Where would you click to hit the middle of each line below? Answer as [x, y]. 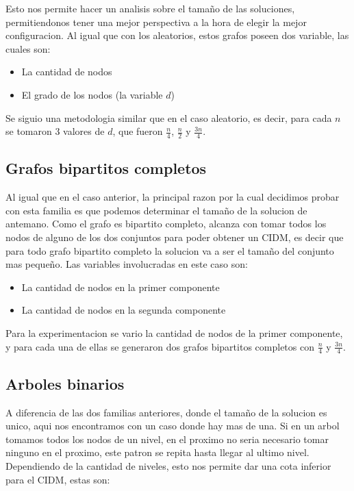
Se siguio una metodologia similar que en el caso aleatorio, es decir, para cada [169, 117]
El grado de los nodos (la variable [92, 94]
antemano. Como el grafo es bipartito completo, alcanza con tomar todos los [166, 224]
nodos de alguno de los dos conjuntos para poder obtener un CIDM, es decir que [175, 237]
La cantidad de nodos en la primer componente [121, 287]
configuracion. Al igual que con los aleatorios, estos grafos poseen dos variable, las [177, 35]
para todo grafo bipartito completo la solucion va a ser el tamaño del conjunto [170, 250]
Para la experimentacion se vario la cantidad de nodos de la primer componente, [174, 332]
